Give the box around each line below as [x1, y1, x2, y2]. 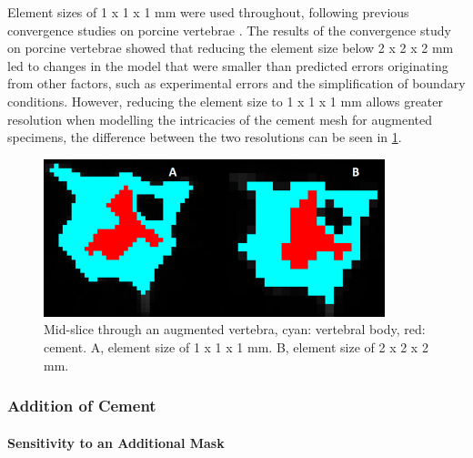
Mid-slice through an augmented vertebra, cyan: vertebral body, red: [44, 320, 426, 339]
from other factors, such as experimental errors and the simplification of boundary [7, 74, 466, 93]
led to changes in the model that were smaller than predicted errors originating [7, 56, 448, 75]
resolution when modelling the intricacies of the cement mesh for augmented [7, 109, 432, 128]
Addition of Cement [7, 394, 156, 417]
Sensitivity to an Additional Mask [7, 433, 225, 452]
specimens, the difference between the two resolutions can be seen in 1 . [7, 127, 402, 147]
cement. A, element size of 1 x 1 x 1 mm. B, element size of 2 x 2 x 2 [44, 337, 428, 356]
